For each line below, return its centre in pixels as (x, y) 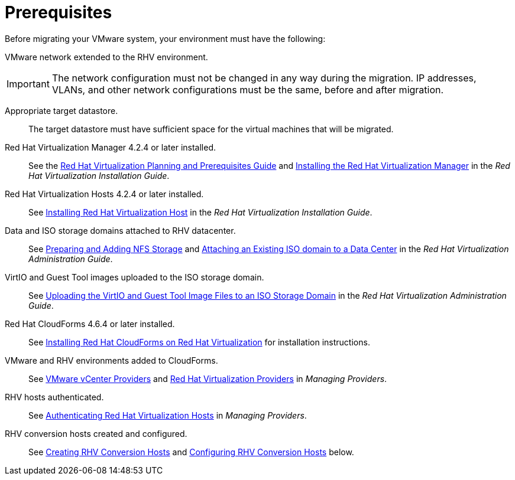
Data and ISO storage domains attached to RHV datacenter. (120, 230)
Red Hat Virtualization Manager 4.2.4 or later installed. (110, 147)
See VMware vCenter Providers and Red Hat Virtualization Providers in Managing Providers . (208, 378)
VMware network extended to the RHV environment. (106, 57)
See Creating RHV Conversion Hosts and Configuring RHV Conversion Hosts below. (191, 452)
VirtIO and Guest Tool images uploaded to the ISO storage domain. (135, 277)
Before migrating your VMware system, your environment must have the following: (165, 38)
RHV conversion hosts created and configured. (96, 433)
